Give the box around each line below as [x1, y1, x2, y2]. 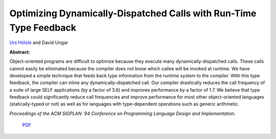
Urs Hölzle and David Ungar [9, 40, 68, 46]
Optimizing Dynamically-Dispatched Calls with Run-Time [9, 8, 257, 19]
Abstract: [9, 49, 30, 55]
